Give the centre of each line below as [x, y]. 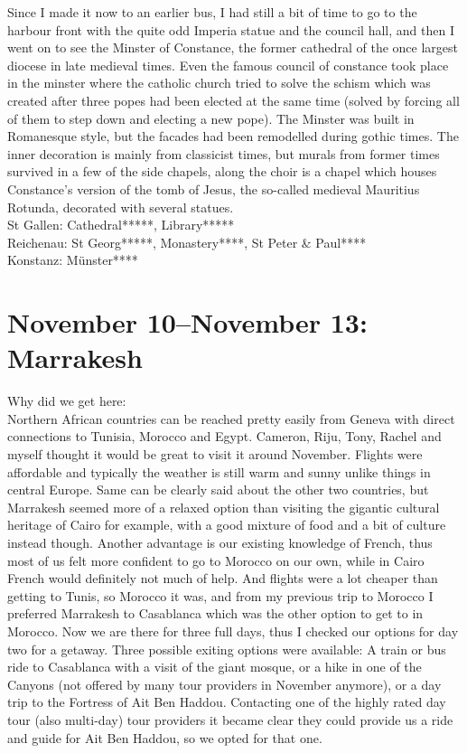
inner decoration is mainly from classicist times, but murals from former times [224, 153]
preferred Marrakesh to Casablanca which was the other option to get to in [215, 613]
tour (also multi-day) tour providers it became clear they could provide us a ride [230, 719]
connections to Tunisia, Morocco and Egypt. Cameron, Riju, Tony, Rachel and [224, 436]
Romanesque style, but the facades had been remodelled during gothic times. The [233, 136]
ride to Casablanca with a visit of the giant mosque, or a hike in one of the [215, 667]
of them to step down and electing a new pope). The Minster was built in [211, 118]
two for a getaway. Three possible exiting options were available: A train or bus [227, 649]
